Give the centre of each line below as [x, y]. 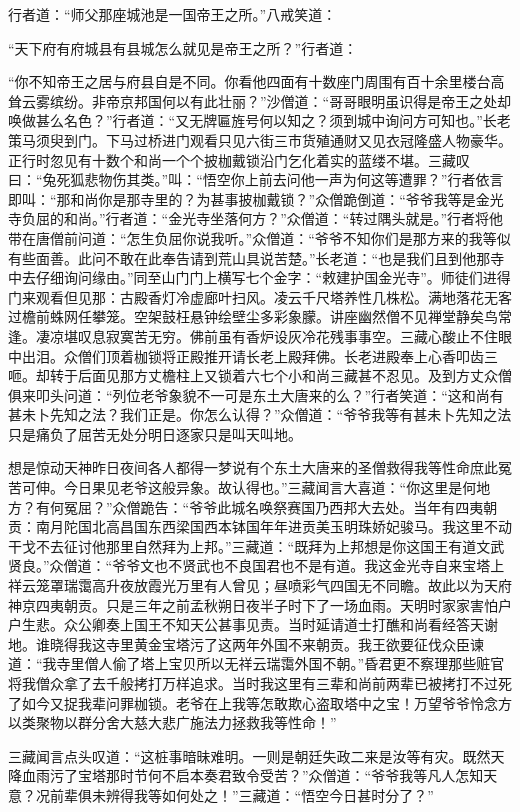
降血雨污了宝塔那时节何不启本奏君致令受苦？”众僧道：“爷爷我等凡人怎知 [246, 775]
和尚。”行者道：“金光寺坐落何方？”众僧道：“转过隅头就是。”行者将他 [283, 218]
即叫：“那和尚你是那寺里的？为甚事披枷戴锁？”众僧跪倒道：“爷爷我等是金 [249, 198]
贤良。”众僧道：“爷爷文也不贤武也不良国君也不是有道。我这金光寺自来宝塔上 [256, 565]
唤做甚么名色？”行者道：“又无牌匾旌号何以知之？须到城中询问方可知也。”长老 [259, 120]
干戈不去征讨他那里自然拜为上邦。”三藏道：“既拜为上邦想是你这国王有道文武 [256, 545]
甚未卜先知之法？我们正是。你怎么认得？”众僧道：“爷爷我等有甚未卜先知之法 [260, 414]
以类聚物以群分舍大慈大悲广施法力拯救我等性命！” [172, 722]
